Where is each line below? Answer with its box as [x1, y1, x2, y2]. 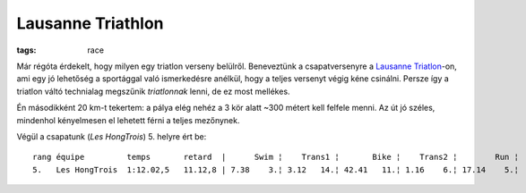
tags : [16, 45, 37, 55]
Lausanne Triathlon [16, 13, 165, 33]
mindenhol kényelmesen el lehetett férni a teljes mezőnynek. [16, 114, 240, 125]
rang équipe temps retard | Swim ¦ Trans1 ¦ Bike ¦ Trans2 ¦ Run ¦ [32, 152, 520, 163]
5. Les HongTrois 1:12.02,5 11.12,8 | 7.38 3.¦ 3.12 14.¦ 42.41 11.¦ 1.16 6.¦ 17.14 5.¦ [32, 164, 520, 174]
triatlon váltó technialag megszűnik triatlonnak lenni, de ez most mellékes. [16, 86, 290, 96]
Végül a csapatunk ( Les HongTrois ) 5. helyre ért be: [16, 130, 207, 142]
